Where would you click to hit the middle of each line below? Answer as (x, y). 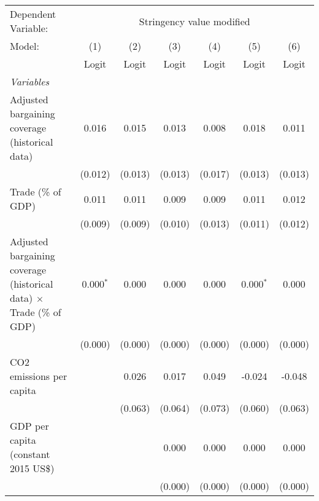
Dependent (33, 14)
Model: (25, 46)
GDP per (29, 426)
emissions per (39, 376)
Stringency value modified (194, 21)
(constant (30, 454)
